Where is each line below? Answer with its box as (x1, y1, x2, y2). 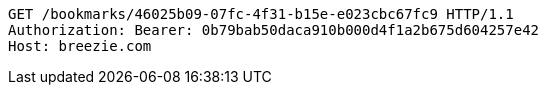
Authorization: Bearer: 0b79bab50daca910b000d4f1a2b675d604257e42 (8, 22, 540, 38)
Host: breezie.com (8, 38, 152, 54)
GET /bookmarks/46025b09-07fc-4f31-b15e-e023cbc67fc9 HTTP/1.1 (8, 6, 514, 22)
